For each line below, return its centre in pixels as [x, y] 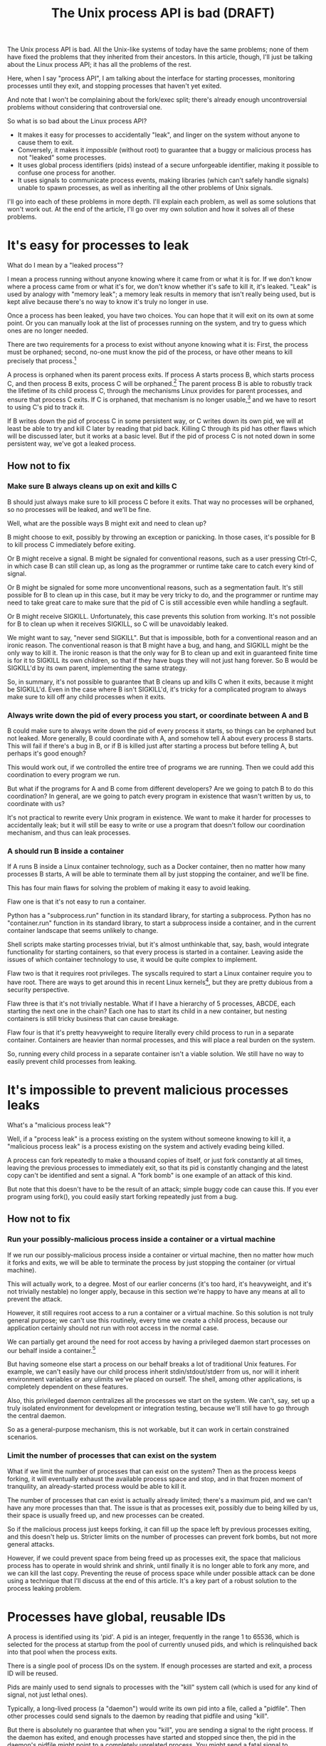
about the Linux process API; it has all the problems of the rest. [99, 65]
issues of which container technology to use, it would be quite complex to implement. [133, 960]
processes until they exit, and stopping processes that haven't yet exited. [115, 86]
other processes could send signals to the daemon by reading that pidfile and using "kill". [138, 1716]
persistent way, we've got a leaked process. [72, 444]
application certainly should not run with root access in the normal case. [113, 1328]
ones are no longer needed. [48, 331]
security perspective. [38, 990]
